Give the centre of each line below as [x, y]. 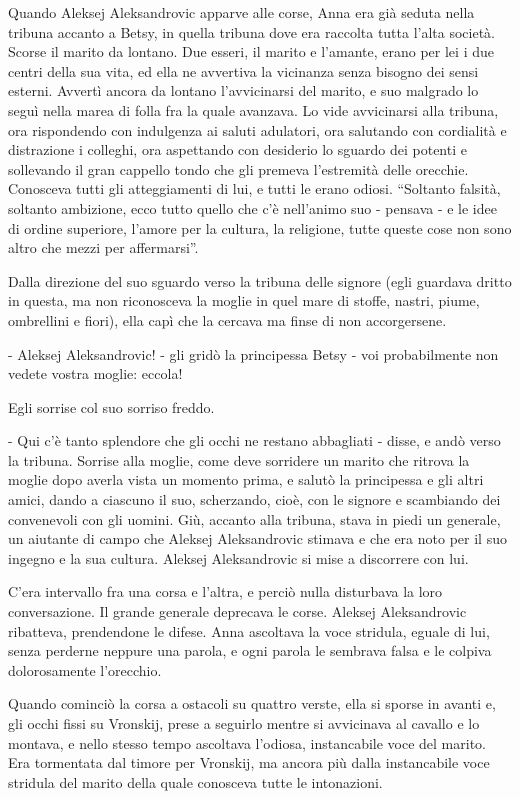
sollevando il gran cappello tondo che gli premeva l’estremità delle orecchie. [238, 168]
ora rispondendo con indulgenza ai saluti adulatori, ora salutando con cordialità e [257, 129]
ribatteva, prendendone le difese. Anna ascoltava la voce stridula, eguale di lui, [249, 630]
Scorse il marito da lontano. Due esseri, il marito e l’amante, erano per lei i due [251, 51]
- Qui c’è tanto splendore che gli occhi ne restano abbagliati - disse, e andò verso [254, 440]
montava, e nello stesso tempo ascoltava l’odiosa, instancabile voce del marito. [247, 742]
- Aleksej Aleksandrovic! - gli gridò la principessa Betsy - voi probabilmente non [253, 353]
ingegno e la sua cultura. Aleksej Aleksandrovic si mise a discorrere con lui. [238, 557]
